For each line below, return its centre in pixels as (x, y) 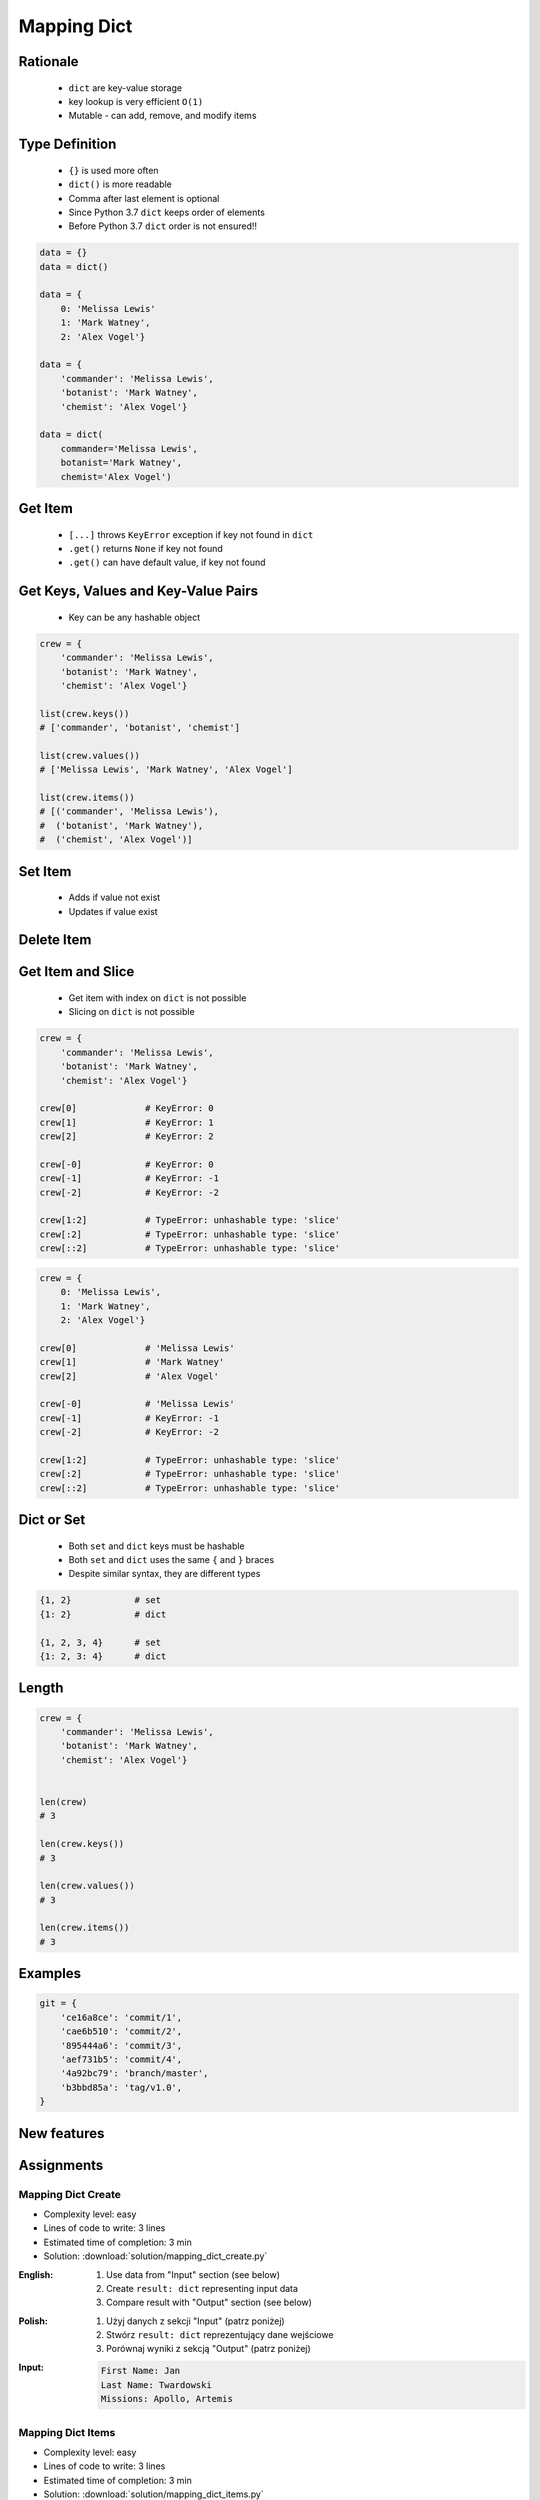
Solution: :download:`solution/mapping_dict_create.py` (155, 2256)
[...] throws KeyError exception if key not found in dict (191, 534)
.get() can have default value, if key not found (167, 562)
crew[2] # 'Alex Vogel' (129, 1376)
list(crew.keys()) (84, 713)
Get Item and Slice (76, 971)
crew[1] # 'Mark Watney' (132, 1362)
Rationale (48, 61)
